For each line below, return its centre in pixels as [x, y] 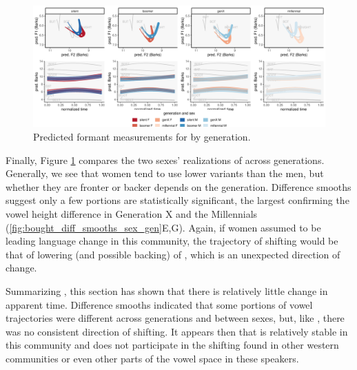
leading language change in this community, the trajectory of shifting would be [172, 241]
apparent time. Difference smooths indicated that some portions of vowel [159, 304]
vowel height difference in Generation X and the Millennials [132, 213]
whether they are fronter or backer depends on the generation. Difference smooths [178, 186]
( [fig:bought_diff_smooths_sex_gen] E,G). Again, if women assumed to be [163, 227]
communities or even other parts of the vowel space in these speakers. [152, 358]
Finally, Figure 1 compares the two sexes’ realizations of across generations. [165, 160]
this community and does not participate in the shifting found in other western [172, 345]
